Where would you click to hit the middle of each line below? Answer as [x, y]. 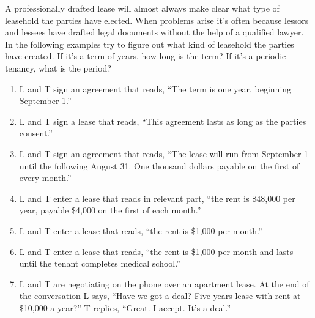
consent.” [36, 133]
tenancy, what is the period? [58, 68]
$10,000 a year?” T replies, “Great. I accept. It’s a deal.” [125, 307]
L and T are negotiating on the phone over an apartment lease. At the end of [164, 283]
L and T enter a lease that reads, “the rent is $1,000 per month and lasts [156, 251]
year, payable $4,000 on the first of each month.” [110, 210]
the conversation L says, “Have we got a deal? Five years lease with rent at [160, 296]
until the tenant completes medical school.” [100, 263]
